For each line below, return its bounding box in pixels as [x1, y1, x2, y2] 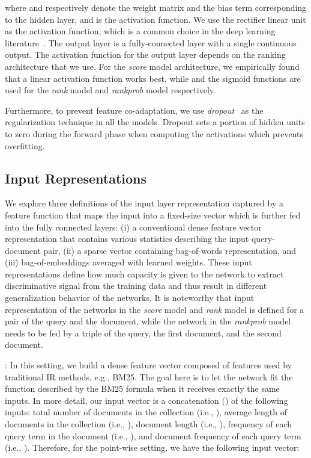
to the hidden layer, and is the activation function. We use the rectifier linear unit [5, 13, 306, 25]
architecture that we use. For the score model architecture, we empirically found [5, 60, 300, 72]
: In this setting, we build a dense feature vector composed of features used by [5, 359, 292, 371]
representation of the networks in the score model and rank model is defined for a [5, 303, 304, 315]
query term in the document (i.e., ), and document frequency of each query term [5, 429, 301, 442]
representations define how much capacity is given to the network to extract [5, 267, 284, 280]
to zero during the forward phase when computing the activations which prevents [5, 127, 304, 140]
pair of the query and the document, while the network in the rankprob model [5, 315, 291, 327]
